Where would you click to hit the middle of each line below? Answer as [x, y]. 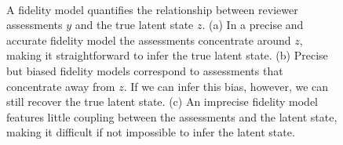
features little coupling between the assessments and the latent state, [172, 116]
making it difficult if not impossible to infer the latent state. [151, 132]
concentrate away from [61, 86]
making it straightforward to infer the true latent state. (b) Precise [167, 55]
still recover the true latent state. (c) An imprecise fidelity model [162, 101]
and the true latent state [134, 25]
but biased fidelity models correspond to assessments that [145, 70]
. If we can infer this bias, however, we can [226, 86]
